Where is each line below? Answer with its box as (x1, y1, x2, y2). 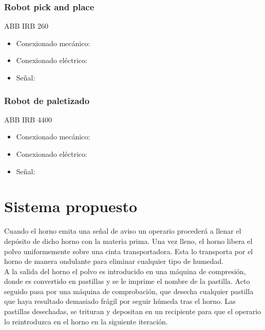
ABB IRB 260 (4, 20, 48, 31)
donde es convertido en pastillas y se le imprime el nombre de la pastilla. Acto (4, 276, 250, 286)
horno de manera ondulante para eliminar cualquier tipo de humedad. (4, 256, 224, 266)
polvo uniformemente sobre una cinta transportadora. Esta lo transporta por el (4, 245, 253, 256)
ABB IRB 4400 (4, 114, 52, 125)
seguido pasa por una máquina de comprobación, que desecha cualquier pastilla (4, 285, 254, 296)
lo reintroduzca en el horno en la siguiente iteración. (4, 316, 168, 326)
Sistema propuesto (4, 196, 138, 217)
